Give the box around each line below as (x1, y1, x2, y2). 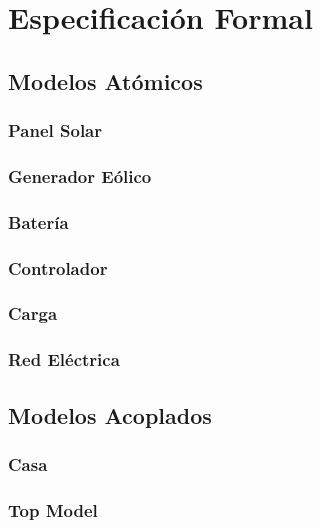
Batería (8, 209, 69, 234)
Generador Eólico (8, 163, 152, 188)
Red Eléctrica (8, 347, 120, 372)
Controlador (8, 255, 108, 280)
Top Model (8, 497, 98, 522)
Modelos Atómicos (8, 65, 203, 96)
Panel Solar (8, 118, 103, 143)
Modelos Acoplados (8, 399, 212, 430)
